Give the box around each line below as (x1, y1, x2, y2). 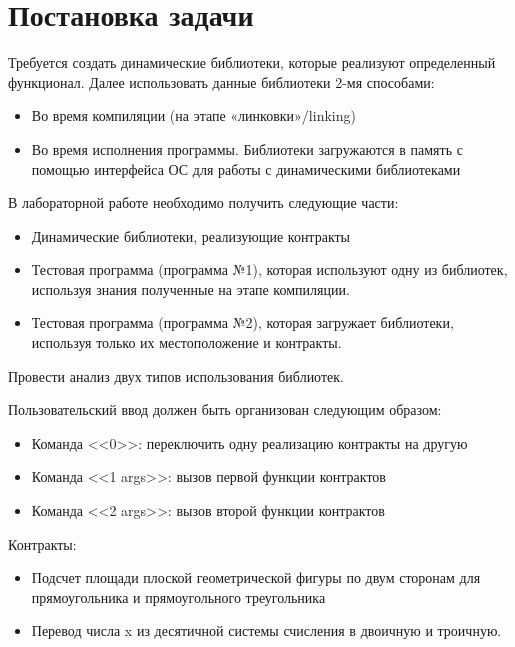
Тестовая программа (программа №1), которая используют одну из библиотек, (31, 259, 508, 280)
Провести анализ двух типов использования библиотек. (8, 365, 344, 386)
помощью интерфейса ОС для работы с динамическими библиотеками (31, 158, 461, 179)
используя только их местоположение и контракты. (31, 332, 342, 353)
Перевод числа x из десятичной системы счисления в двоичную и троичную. (31, 620, 502, 641)
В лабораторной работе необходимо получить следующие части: (8, 192, 399, 213)
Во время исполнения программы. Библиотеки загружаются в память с (31, 138, 463, 159)
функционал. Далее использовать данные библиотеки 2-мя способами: (8, 71, 435, 92)
